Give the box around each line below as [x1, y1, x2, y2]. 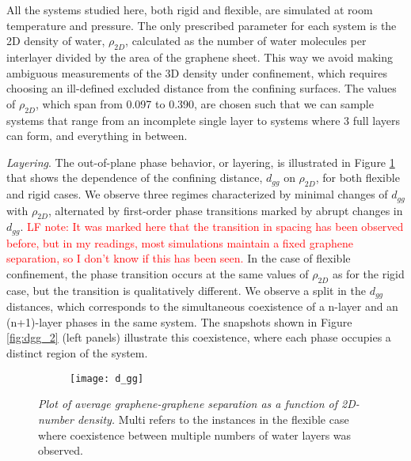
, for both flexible [315, 169, 400, 186]
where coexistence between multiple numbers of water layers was [38, 426, 352, 443]
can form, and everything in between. [6, 127, 188, 144]
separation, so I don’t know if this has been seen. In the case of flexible [6, 250, 351, 266]
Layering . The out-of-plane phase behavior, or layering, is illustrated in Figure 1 [6, 153, 395, 170]
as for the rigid [332, 266, 405, 282]
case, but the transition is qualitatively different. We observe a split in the [6, 282, 366, 298]
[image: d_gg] [70, 372, 144, 384]
